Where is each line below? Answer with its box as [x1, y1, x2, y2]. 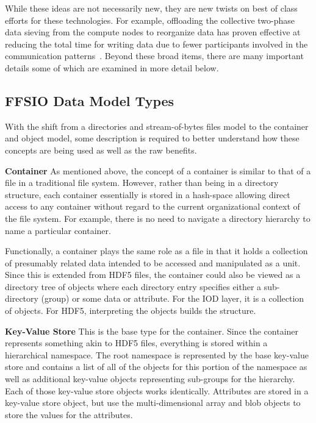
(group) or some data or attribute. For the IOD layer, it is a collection [41, 292, 304, 305]
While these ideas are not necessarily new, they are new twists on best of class [5, 2, 298, 14]
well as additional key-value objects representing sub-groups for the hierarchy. [5, 372, 295, 385]
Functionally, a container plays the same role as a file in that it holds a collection [5, 244, 308, 257]
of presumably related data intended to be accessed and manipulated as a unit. [5, 256, 301, 269]
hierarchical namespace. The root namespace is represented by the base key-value [5, 348, 309, 361]
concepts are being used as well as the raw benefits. [5, 143, 197, 156]
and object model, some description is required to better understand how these [5, 132, 300, 144]
